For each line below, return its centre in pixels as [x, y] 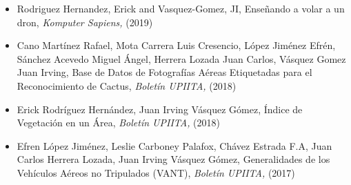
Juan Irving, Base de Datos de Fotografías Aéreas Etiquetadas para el [164, 72]
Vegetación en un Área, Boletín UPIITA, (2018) [118, 123]
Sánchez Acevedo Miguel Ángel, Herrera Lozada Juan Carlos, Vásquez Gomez [181, 58]
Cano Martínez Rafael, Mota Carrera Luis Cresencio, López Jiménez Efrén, [176, 45]
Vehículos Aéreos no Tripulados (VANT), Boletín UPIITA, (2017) [156, 172]
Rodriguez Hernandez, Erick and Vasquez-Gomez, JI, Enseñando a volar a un [181, 8]
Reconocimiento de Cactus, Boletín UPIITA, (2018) [127, 85]
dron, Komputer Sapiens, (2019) [85, 22]
